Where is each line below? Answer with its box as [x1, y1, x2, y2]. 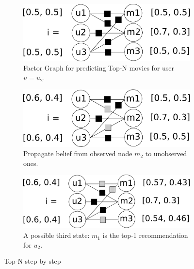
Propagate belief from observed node [23, 148, 132, 159]
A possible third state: [23, 230, 90, 240]
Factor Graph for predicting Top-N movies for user [23, 63, 175, 73]
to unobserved [145, 148, 187, 159]
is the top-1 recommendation [102, 230, 188, 240]
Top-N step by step [4, 256, 61, 266]
